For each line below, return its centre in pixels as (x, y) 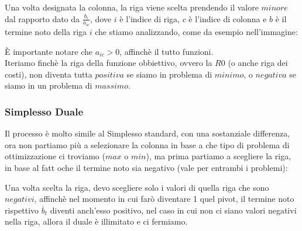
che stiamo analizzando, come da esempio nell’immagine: (196, 32)
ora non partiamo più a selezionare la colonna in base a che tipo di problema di (147, 144)
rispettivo (22, 210)
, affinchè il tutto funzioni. (167, 51)
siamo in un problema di (49, 85)
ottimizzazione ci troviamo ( (55, 156)
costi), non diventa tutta (49, 74)
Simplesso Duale (44, 111)
